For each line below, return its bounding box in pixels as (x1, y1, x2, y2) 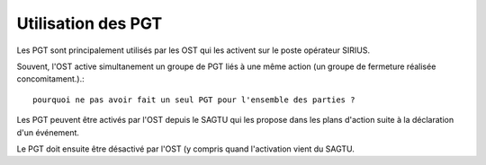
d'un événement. (16, 126, 80, 138)
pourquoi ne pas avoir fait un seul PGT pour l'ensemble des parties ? (32, 94, 355, 105)
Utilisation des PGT (16, 13, 163, 33)
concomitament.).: (16, 74, 85, 84)
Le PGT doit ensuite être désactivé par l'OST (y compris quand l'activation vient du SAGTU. (16, 143, 355, 154)
